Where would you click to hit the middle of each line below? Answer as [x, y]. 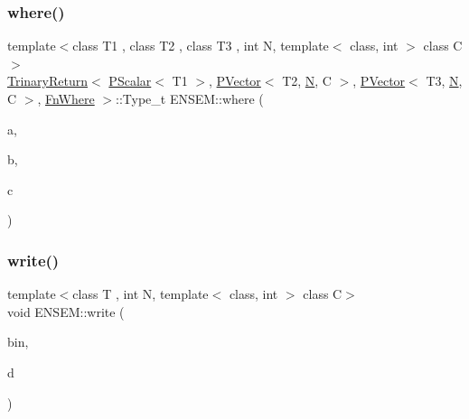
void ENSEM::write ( [66, 311]
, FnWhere [66, 98]
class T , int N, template [141, 294]
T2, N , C [307, 81]
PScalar [130, 81]
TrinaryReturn [48, 81]
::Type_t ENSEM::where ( [190, 98]
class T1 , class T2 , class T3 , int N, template [201, 46]
